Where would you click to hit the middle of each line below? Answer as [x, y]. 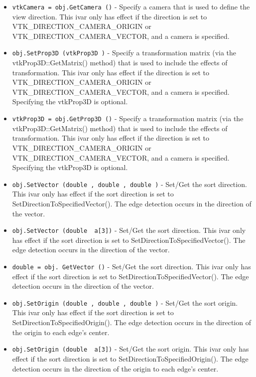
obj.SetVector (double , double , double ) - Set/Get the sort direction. [129, 184]
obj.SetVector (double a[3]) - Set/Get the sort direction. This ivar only [129, 230]
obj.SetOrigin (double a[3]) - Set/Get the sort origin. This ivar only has [130, 349]
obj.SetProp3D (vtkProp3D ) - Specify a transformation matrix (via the [124, 53]
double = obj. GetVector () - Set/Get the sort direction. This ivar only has [131, 266]
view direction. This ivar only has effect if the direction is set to [110, 16]
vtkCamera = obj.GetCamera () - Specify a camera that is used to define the [131, 6]
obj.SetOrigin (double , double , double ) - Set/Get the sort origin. [125, 302]
